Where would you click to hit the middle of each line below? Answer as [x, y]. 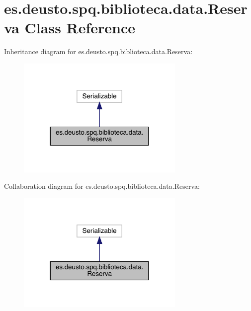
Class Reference [80, 28]
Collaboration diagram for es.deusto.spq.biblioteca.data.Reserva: [102, 186]
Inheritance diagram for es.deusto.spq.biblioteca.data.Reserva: [98, 51]
